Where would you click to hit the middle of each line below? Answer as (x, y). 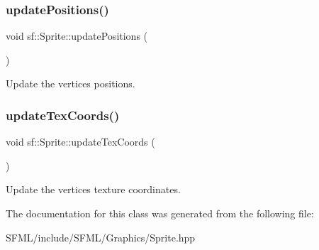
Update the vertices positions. (71, 83)
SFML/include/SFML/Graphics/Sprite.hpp (101, 237)
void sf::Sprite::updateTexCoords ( (80, 142)
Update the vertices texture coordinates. (93, 189)
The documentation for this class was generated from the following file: (160, 213)
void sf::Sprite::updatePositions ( (77, 36)
